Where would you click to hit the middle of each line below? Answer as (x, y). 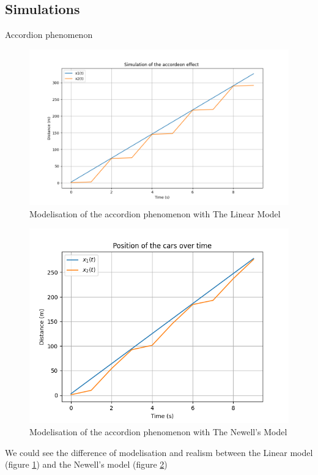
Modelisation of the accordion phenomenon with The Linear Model (155, 213)
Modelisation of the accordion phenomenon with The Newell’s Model (158, 431)
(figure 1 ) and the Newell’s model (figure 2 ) (86, 464)
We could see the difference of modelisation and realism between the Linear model (159, 452)
